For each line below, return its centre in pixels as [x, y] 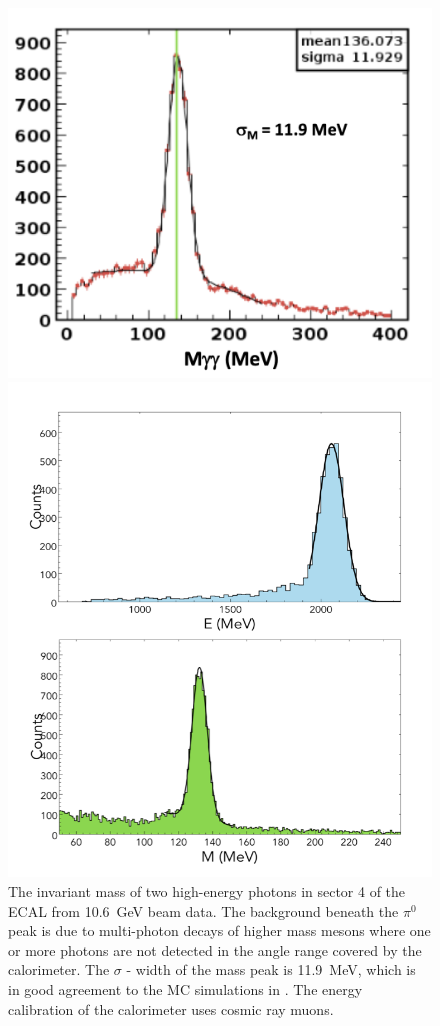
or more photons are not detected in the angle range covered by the [215, 949]
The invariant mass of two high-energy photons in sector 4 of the [207, 890]
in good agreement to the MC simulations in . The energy [185, 988]
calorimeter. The [59, 969]
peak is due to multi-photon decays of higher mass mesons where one [219, 930]
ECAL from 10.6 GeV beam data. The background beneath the [203, 910]
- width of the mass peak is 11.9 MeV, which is [271, 969]
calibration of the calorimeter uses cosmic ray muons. [171, 1008]
